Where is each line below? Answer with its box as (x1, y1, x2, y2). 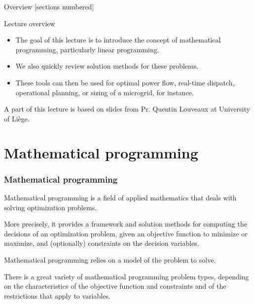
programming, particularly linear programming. (15, 44, 159, 54)
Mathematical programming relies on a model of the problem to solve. (4, 254, 216, 265)
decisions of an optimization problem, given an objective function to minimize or (4, 228, 248, 238)
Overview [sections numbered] (4, 1, 94, 11)
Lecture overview (4, 18, 55, 28)
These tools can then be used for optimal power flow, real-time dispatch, (15, 77, 235, 87)
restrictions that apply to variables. (4, 290, 110, 301)
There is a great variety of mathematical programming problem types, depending (4, 271, 249, 281)
